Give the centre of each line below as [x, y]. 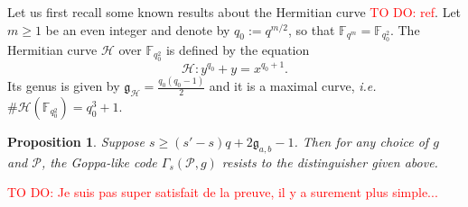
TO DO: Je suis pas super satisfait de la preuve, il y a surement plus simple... [223, 192]
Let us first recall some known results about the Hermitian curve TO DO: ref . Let [234, 12]
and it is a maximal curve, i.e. [293, 86]
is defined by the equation [238, 49]
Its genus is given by [64, 86]
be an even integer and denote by [138, 29]
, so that [312, 29]
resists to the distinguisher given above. [330, 162]
